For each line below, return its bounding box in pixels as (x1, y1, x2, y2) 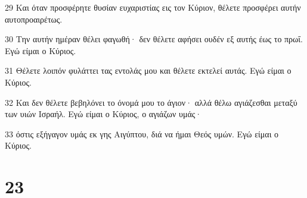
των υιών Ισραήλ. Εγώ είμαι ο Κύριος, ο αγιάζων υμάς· (5, 108, 202, 120)
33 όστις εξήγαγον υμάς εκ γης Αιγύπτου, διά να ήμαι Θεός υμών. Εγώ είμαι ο (5, 127, 279, 140)
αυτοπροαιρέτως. (5, 12, 63, 25)
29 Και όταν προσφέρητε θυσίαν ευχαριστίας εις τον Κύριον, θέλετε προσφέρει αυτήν (5, 1, 301, 13)
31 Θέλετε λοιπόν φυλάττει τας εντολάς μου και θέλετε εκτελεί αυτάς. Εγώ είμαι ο (5, 64, 292, 77)
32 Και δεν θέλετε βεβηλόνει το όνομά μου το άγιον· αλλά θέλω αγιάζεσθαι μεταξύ (5, 96, 297, 108)
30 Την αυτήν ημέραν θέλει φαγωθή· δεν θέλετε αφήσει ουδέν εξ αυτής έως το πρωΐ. (5, 33, 303, 45)
